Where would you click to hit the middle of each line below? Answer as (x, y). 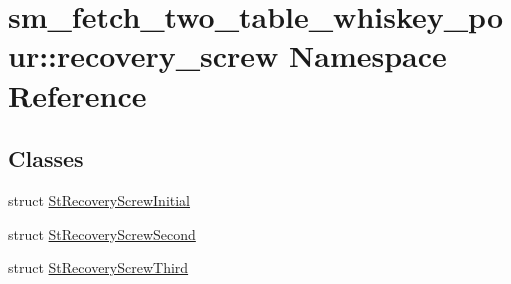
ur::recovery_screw (143, 55)
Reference (77, 94)
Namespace (368, 55)
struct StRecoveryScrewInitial (99, 199)
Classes (46, 158)
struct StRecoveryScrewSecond (102, 233)
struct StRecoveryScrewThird (98, 267)
